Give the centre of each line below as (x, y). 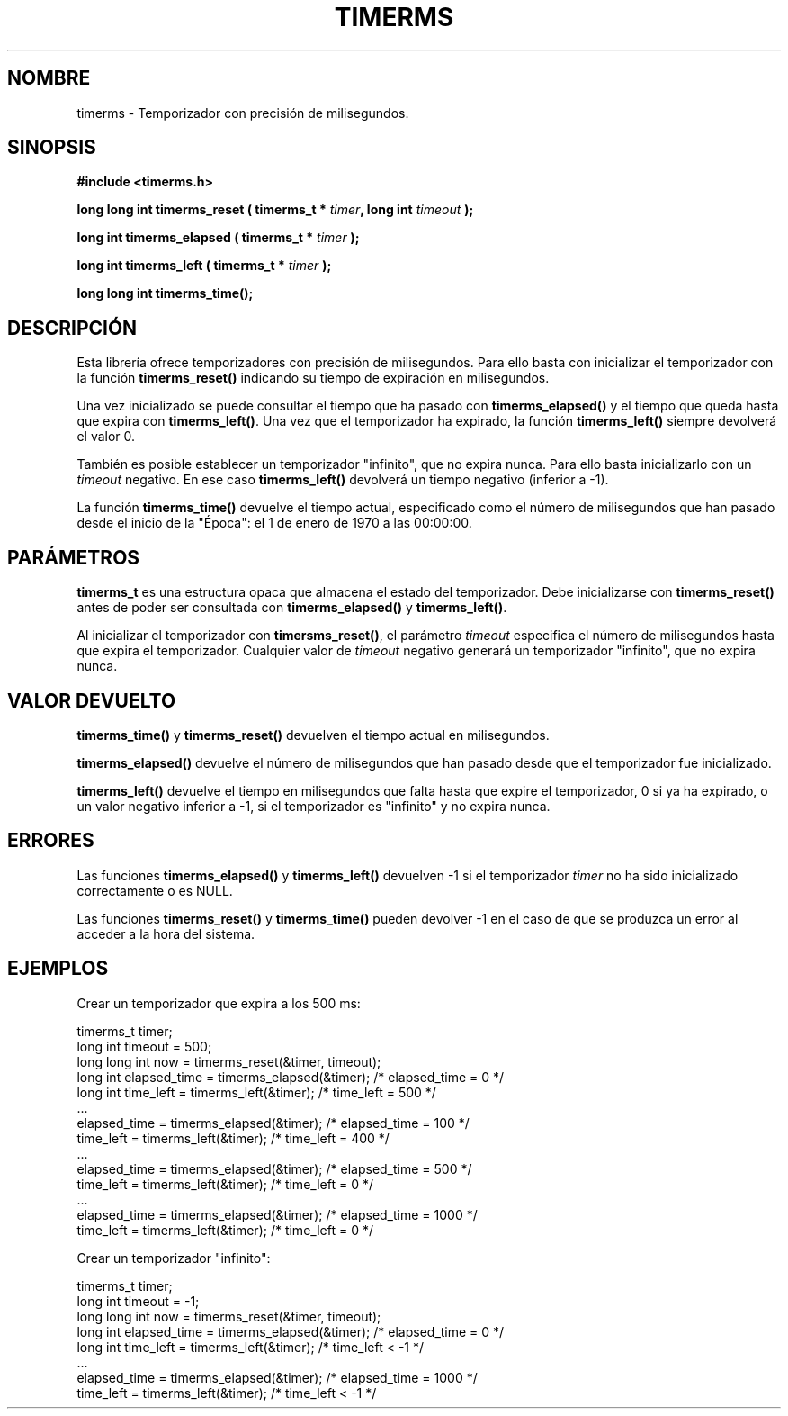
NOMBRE (49, 78)
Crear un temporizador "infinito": (174, 1258)
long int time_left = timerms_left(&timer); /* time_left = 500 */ (256, 1092)
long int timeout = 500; (144, 1046)
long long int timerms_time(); (165, 293)
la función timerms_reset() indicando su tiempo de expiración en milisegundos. (313, 378)
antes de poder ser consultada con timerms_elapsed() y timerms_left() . (292, 608)
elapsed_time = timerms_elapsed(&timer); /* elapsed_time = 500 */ (274, 1168)
